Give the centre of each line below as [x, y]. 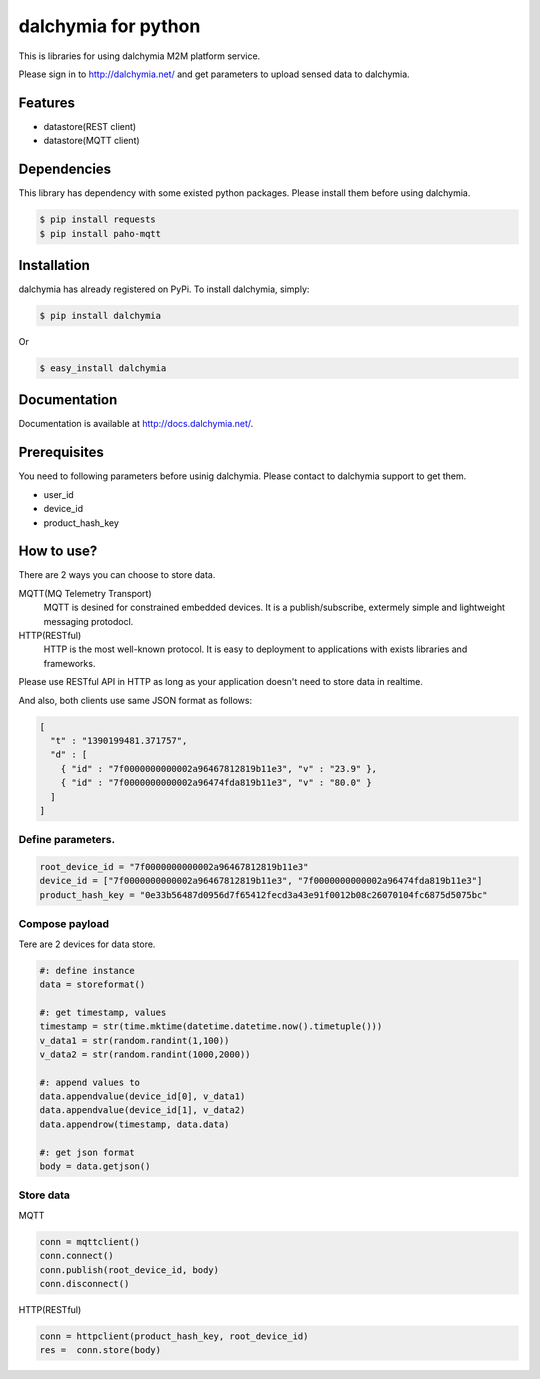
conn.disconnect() [84, 1283]
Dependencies [65, 169]
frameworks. [69, 663]
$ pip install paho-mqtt [100, 233]
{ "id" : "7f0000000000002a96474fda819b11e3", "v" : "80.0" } [216, 783]
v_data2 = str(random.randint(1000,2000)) [145, 1054]
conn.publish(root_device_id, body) [129, 1269]
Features [46, 102]
